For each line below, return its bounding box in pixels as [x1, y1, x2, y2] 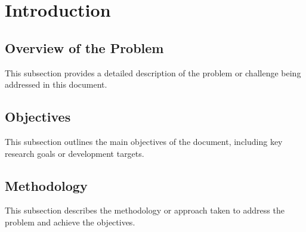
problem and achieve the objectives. [5, 215, 135, 228]
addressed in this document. [5, 78, 107, 91]
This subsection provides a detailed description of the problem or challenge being [5, 66, 301, 79]
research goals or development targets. [5, 147, 144, 159]
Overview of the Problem [5, 38, 164, 57]
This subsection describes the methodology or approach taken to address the [5, 204, 285, 216]
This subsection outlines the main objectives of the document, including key [5, 135, 283, 147]
